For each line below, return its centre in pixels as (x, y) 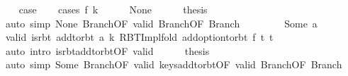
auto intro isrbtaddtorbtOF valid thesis (107, 50)
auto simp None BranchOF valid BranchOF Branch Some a (161, 23)
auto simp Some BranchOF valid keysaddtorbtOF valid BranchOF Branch (174, 64)
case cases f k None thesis (113, 9)
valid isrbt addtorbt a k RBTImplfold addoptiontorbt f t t (139, 37)
